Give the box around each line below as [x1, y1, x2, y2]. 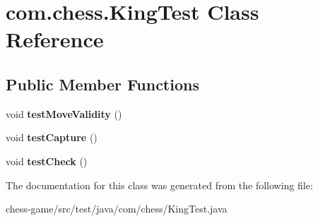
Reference [6, 25, 104, 54]
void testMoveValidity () [6, 106, 122, 121]
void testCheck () [6, 153, 88, 168]
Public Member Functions [6, 73, 199, 95]
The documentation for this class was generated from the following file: [6, 177, 313, 192]
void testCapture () [6, 130, 98, 145]
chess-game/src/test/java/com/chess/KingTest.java [6, 201, 228, 216]
